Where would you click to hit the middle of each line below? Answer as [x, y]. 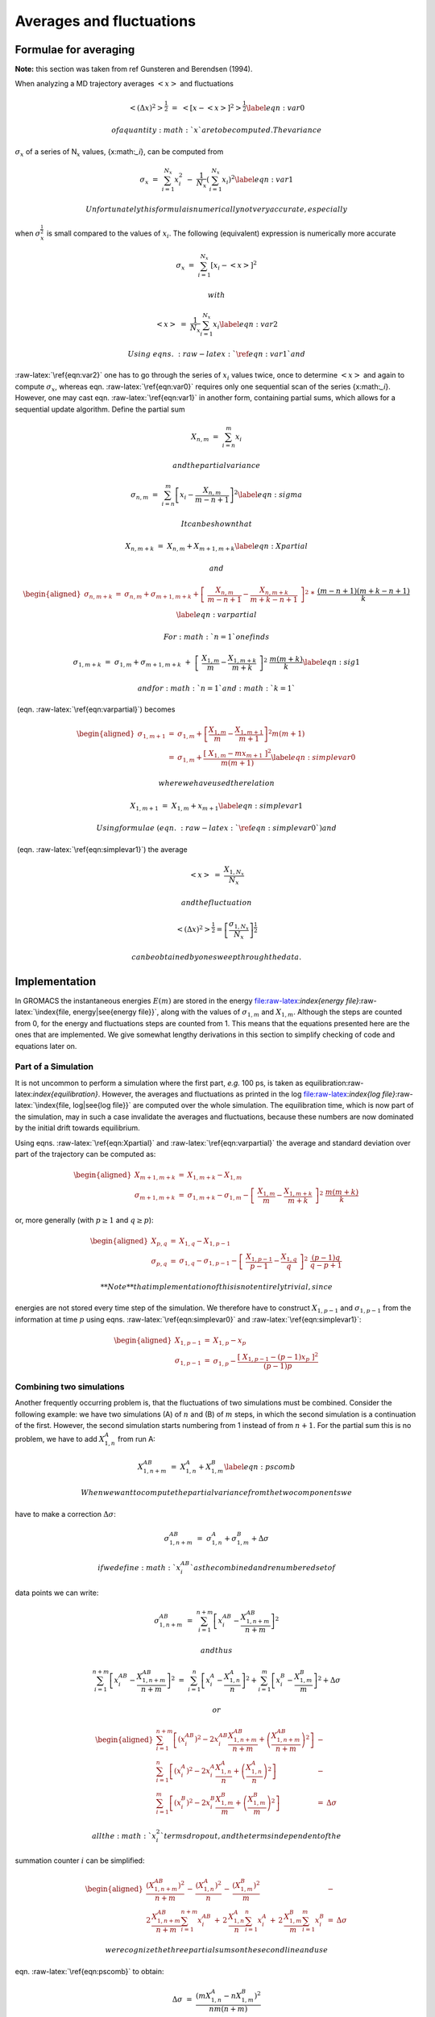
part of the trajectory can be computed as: [85, 1155]
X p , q [159, 1242]
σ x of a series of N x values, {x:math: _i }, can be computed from [119, 152]
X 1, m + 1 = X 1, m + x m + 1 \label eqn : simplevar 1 [217, 807]
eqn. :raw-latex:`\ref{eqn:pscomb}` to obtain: [89, 1971]
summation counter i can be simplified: [80, 1860]
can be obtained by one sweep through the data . [217, 957]
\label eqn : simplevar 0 [313, 757]
